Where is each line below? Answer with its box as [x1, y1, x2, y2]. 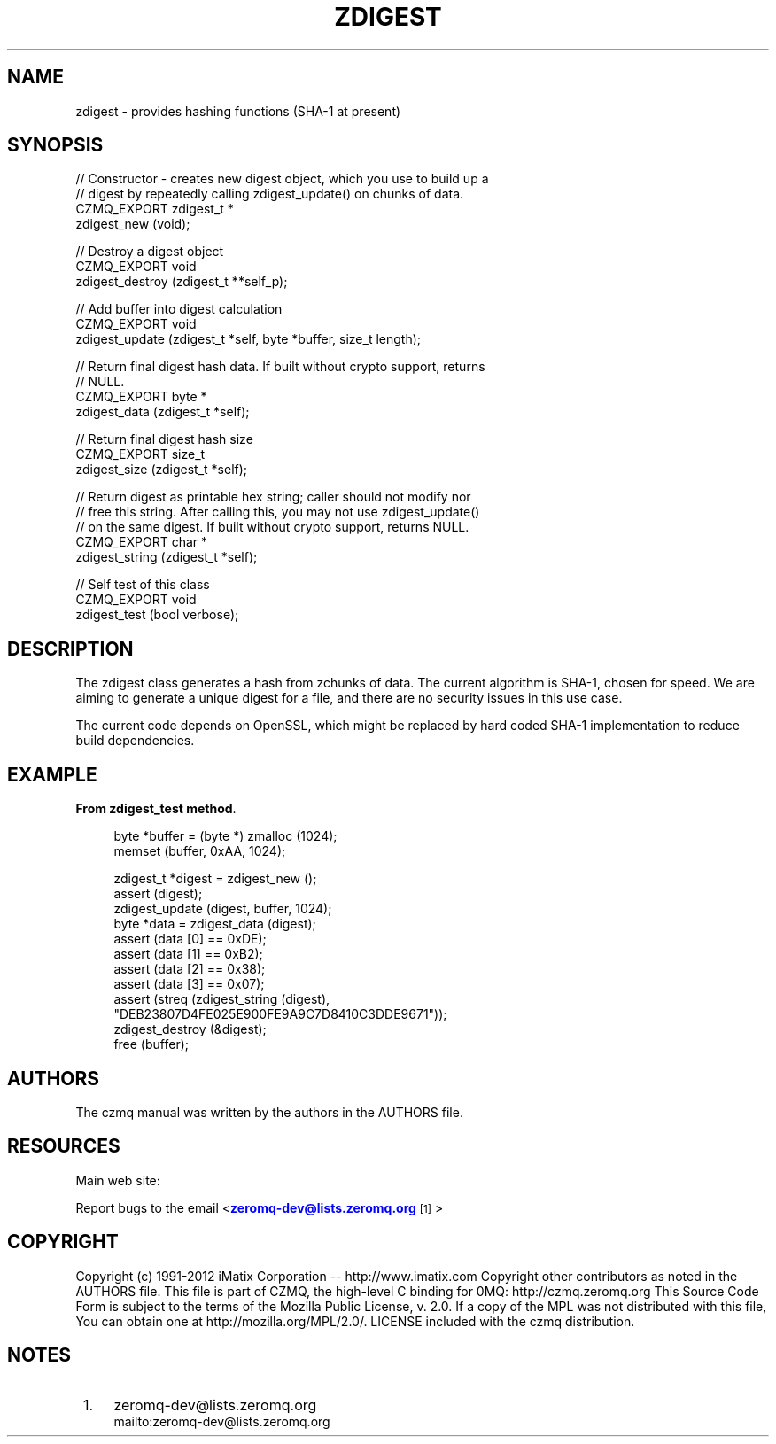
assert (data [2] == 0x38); [113, 961, 266, 977]
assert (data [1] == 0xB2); [113, 946, 263, 962]
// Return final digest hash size [75, 431, 253, 447]
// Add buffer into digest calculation [75, 301, 283, 317]
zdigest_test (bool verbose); [75, 607, 239, 623]
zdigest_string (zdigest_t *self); [75, 549, 258, 565]
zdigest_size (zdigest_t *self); [75, 462, 248, 477]
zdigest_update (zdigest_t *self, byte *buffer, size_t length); [75, 331, 422, 347]
